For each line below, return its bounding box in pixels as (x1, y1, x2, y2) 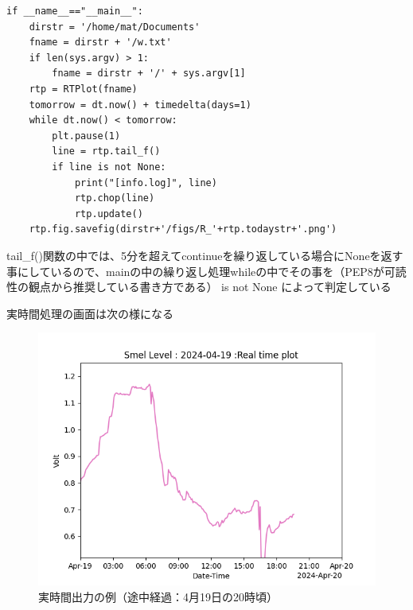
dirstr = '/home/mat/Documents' (29, 21, 201, 33)
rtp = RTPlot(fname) (29, 83, 138, 95)
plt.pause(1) (52, 130, 121, 142)
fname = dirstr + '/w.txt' (29, 37, 172, 49)
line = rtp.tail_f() (52, 146, 161, 157)
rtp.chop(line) (74, 192, 155, 204)
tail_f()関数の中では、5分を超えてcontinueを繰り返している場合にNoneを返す (6, 247, 403, 263)
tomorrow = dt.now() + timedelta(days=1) (29, 99, 251, 111)
